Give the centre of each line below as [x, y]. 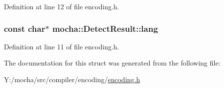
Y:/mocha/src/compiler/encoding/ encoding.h [72, 79]
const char [25, 28]
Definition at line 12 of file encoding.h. [62, 6]
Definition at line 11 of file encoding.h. [62, 46]
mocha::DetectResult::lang [105, 28]
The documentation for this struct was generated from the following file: [112, 63]
